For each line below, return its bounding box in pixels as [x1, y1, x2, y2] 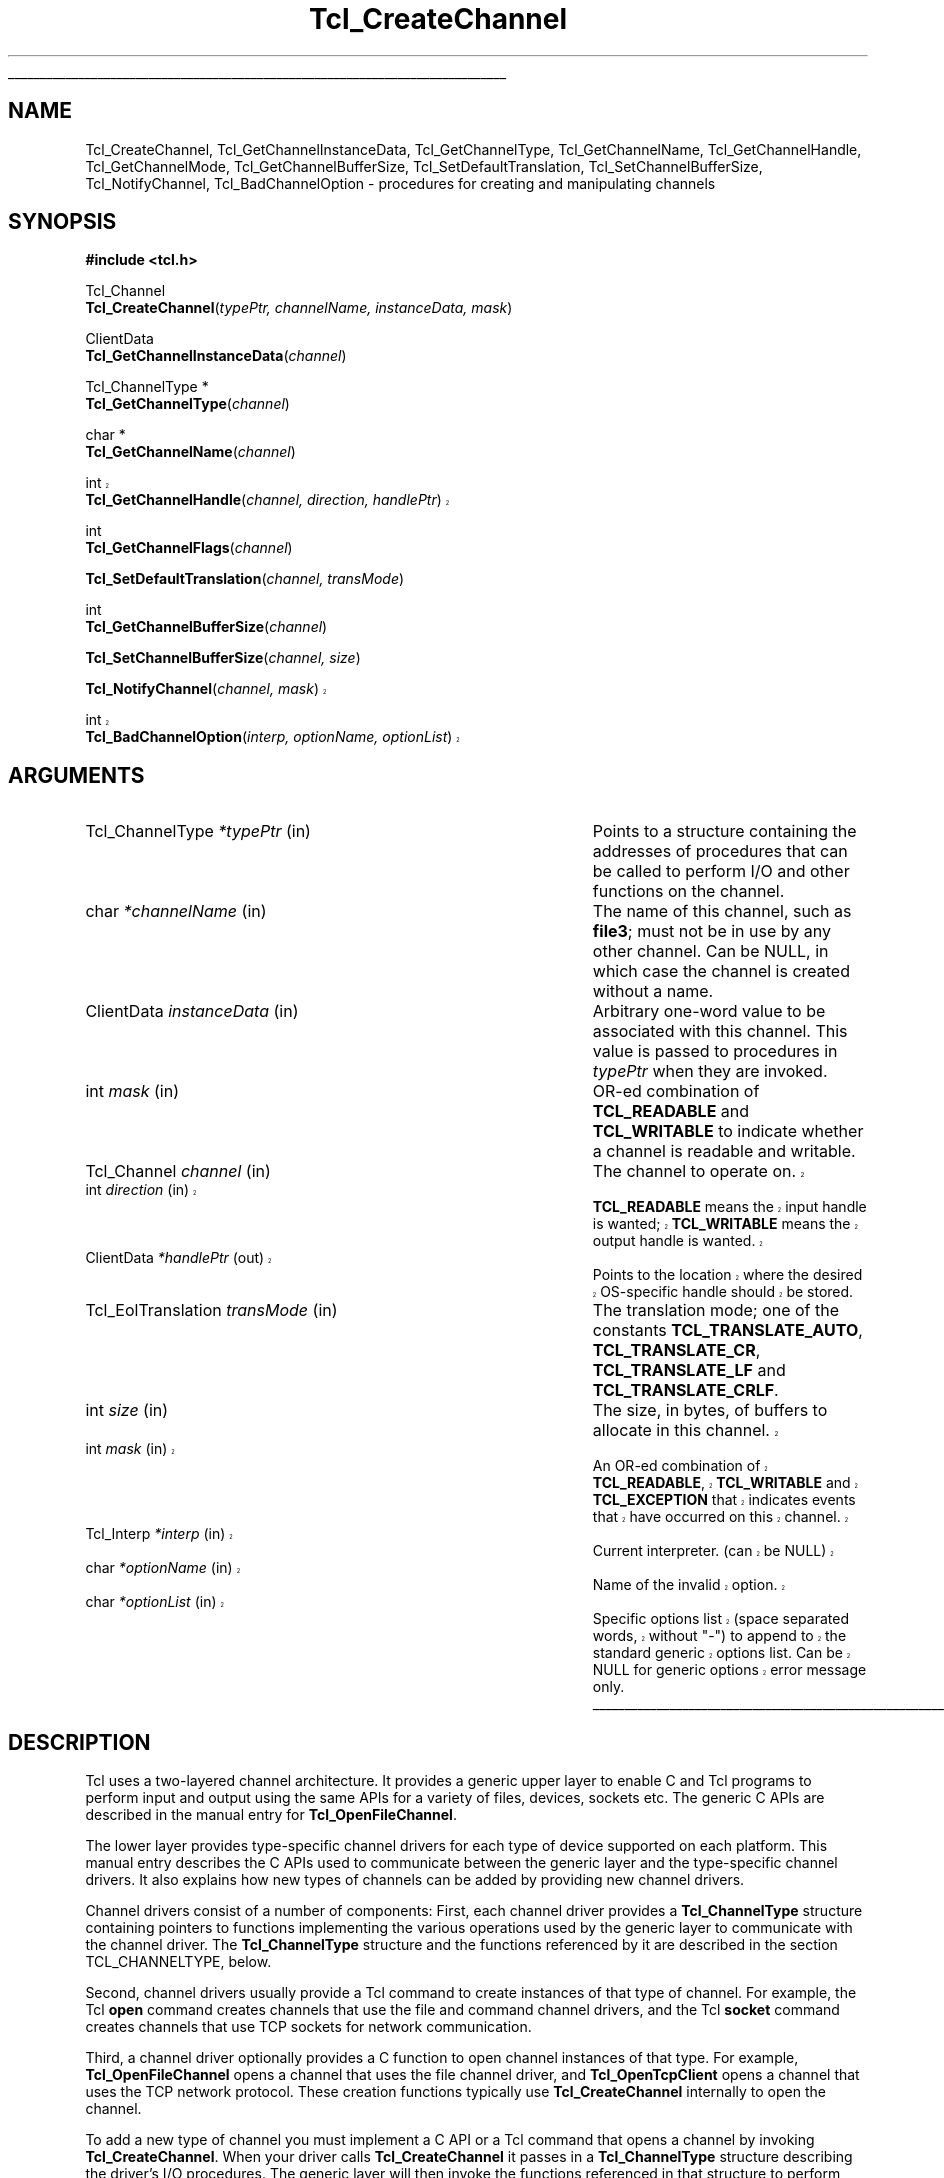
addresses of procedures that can [592, 841, 848, 862]
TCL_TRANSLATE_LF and [592, 1360, 786, 1381]
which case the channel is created [592, 961, 850, 982]
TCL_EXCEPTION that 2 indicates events [592, 1491, 856, 1509]
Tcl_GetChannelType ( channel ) [85, 395, 290, 413]
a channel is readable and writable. [592, 1141, 856, 1162]
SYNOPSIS [8, 209, 117, 235]
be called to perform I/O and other [592, 861, 850, 882]
